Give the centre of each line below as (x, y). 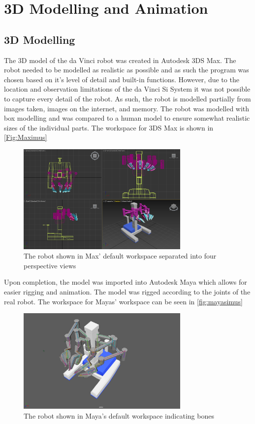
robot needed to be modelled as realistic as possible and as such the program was (127, 70)
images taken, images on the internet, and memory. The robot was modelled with (127, 108)
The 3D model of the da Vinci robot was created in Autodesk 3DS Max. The (120, 60)
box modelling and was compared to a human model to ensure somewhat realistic (127, 118)
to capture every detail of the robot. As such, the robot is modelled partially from (127, 98)
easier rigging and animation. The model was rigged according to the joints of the (127, 292)
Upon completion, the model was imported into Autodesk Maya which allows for (126, 282)
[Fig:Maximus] (26, 137)
